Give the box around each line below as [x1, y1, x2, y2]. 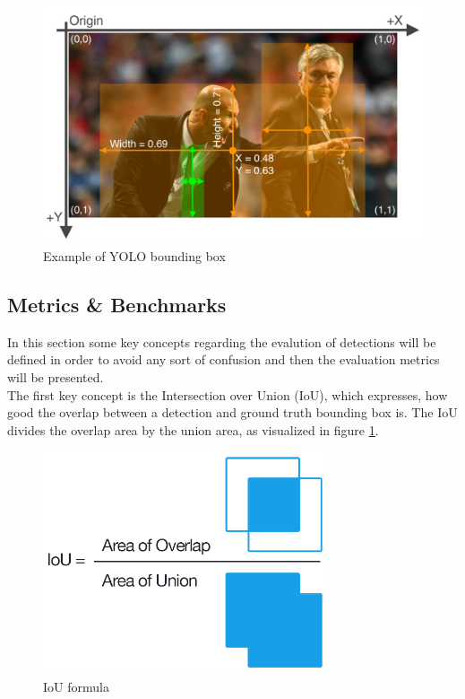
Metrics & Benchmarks [7, 290, 227, 318]
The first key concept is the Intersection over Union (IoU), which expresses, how [7, 385, 448, 404]
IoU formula [43, 677, 109, 695]
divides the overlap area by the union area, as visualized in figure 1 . [7, 420, 379, 439]
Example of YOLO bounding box [43, 246, 226, 265]
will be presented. [7, 367, 104, 386]
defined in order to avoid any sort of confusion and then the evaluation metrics [7, 350, 440, 369]
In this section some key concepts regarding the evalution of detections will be [7, 332, 436, 351]
